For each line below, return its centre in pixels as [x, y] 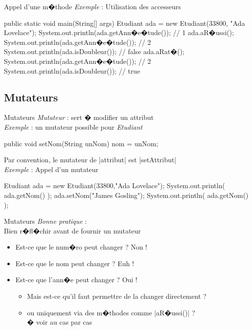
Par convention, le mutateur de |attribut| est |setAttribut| [90, 160]
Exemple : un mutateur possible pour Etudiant [73, 126]
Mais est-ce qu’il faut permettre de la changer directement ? [117, 296]
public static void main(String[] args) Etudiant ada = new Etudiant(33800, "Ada [125, 23]
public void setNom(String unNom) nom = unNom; [81, 143]
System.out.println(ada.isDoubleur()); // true [72, 70]
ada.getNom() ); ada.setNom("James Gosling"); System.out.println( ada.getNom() [126, 195]
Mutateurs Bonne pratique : [45, 221]
